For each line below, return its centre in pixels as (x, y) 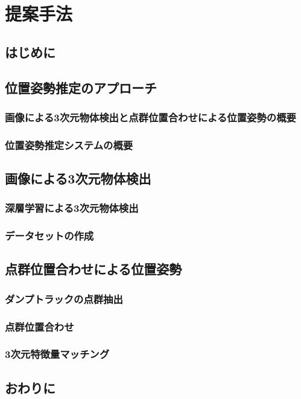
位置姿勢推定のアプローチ (81, 87)
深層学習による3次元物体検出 (72, 208)
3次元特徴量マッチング (57, 354)
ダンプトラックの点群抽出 (64, 298)
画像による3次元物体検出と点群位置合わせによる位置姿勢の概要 (150, 117)
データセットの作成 (49, 236)
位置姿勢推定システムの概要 (69, 145)
